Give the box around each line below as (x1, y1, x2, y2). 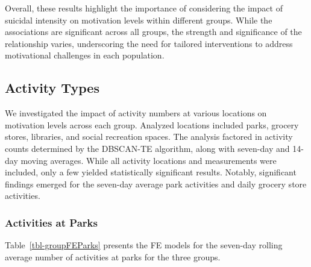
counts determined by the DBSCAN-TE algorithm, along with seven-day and (5, 142, 290, 154)
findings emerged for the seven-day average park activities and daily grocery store (5, 177, 307, 190)
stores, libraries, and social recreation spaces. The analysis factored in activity (5, 130, 293, 143)
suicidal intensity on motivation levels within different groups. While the (5, 13, 272, 26)
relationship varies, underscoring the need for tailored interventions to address (5, 37, 293, 49)
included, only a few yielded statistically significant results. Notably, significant (5, 166, 297, 178)
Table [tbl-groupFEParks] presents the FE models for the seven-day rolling (5, 239, 283, 251)
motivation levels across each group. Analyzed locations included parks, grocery (5, 118, 299, 131)
